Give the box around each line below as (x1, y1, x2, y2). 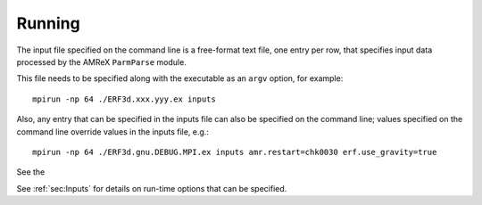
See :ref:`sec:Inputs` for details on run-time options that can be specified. (16, 183, 287, 193)
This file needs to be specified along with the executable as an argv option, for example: (16, 73, 344, 84)
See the (16, 167, 46, 177)
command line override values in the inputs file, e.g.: (16, 126, 210, 137)
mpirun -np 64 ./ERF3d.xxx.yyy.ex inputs (32, 94, 216, 104)
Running (16, 13, 80, 33)
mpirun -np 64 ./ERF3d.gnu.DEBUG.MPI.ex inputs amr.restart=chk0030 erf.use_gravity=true (32, 147, 437, 157)
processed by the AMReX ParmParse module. (16, 56, 187, 67)
